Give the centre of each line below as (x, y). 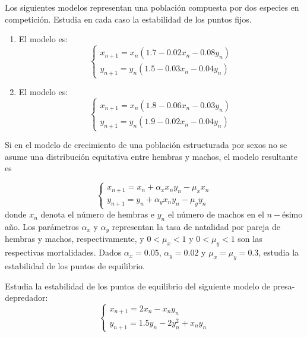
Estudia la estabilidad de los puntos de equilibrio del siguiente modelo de (138, 286)
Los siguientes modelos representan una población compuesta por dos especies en (152, 7)
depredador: (26, 297)
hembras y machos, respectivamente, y (75, 239)
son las (250, 239)
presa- (284, 286)
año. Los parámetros (42, 226)
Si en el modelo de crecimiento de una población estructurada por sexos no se (146, 145)
